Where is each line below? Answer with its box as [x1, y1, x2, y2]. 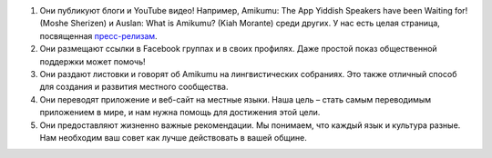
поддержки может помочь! [39, 55, 146, 67]
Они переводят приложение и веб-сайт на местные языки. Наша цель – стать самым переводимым [39, 94, 432, 104]
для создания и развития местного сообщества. [39, 82, 229, 93]
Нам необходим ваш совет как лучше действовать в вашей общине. [39, 132, 307, 143]
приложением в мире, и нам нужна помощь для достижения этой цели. [39, 107, 321, 118]
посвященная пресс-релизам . [39, 30, 159, 41]
